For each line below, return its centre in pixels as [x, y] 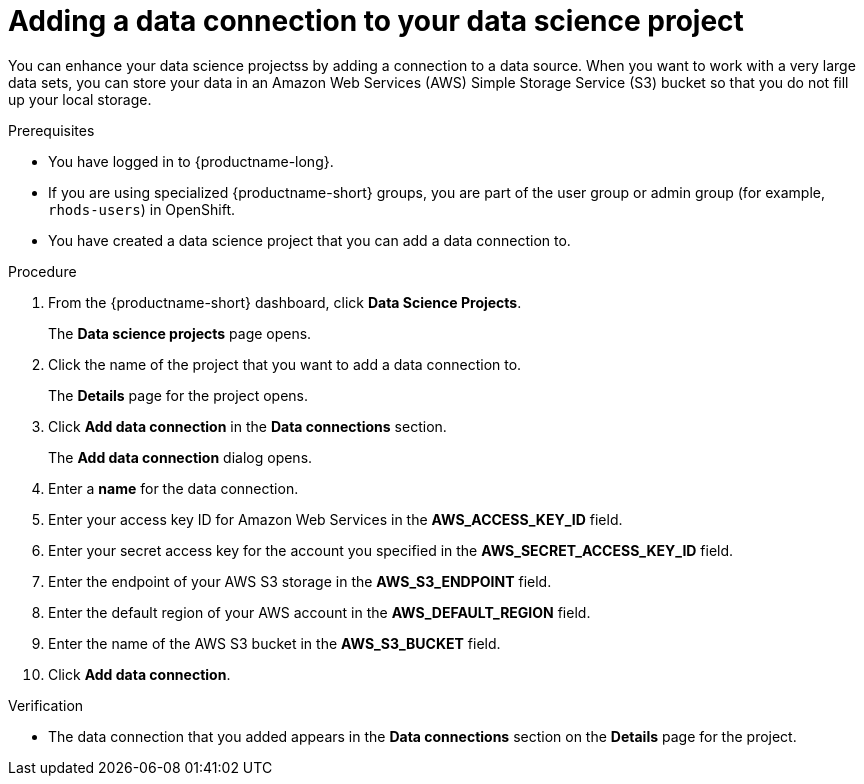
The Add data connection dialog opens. [180, 457]
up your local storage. [80, 99]
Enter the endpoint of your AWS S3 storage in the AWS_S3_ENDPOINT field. [300, 581]
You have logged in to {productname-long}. [191, 161]
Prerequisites [51, 130]
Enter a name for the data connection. [173, 488]
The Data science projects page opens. [180, 333]
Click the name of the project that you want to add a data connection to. [285, 364]
